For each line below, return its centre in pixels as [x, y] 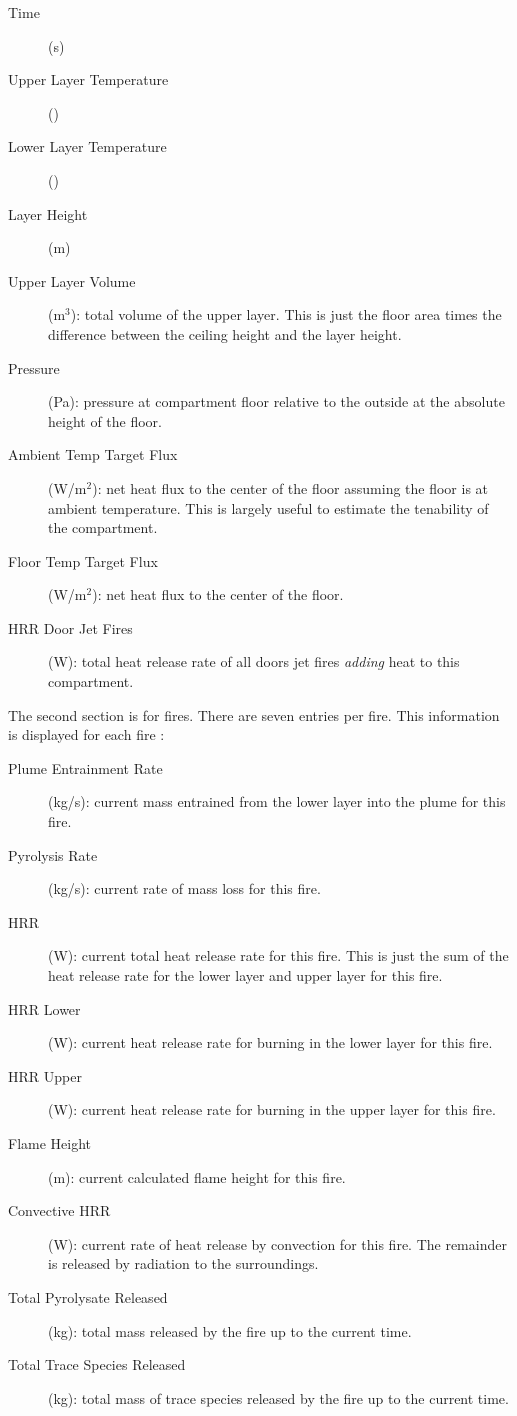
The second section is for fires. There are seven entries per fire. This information [254, 714]
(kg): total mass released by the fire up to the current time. [230, 1330]
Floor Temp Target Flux [83, 560]
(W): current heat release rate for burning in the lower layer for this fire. [270, 1042]
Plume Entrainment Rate [85, 767]
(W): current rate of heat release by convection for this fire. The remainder [277, 1243]
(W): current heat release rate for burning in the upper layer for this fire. [272, 1109]
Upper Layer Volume [72, 280]
